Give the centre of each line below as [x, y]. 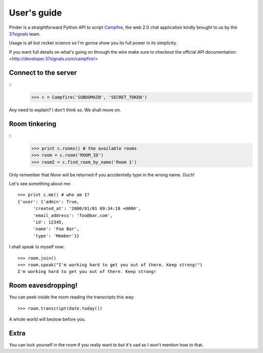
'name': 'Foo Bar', [56, 229]
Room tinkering [33, 124]
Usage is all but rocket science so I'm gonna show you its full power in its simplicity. [93, 43]
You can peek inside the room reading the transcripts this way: [72, 297]
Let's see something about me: [40, 184]
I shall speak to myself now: [37, 247]
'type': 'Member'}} [56, 236]
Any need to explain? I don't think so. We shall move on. [65, 110]
